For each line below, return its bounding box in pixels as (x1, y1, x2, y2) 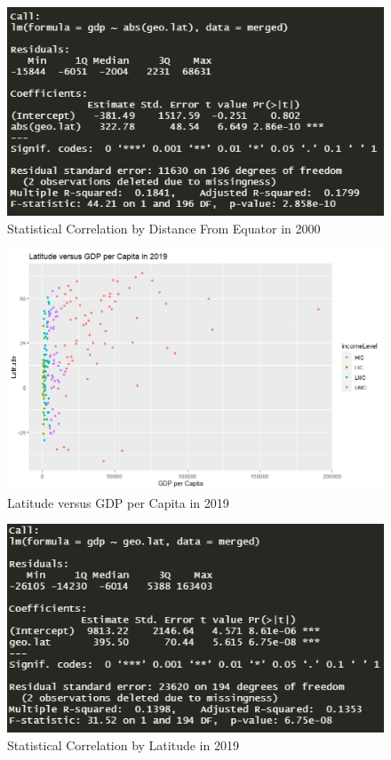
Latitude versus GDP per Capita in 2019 (7, 493, 229, 511)
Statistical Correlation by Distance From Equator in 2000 (7, 218, 321, 237)
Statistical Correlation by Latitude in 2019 (7, 735, 239, 754)
